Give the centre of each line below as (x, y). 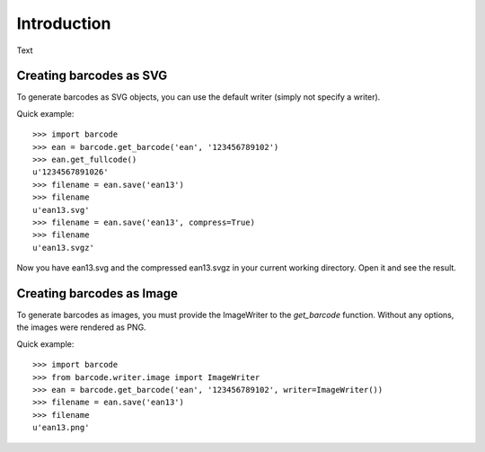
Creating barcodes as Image (97, 293)
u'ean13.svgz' (63, 248)
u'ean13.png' (61, 428)
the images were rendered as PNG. (82, 327)
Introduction (64, 23)
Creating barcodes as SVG (92, 76)
